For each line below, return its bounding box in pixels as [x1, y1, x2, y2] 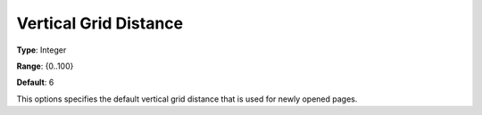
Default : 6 [16, 77, 54, 88]
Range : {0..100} [16, 61, 74, 71]
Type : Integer [16, 45, 67, 55]
